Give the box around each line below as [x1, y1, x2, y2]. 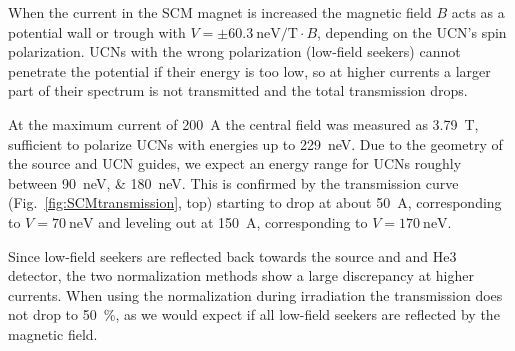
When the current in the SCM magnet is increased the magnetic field [8, 2, 432, 22]
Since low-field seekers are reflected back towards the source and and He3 [8, 245, 457, 266]
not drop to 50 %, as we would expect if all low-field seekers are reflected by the [8, 304, 500, 325]
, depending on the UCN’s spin [317, 21, 507, 42]
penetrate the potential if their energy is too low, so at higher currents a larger [8, 60, 491, 81]
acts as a [451, 2, 505, 22]
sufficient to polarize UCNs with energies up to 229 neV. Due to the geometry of [8, 133, 503, 154]
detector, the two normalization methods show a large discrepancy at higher [8, 265, 474, 286]
